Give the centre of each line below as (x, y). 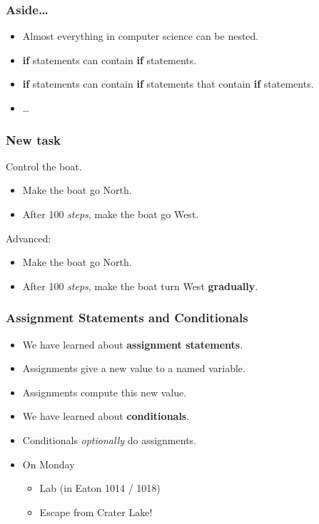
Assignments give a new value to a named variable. (134, 368)
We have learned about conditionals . (106, 416)
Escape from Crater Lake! (96, 512)
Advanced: (29, 238)
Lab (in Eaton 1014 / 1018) (100, 488)
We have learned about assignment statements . (133, 344)
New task (34, 139)
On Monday (49, 464)
